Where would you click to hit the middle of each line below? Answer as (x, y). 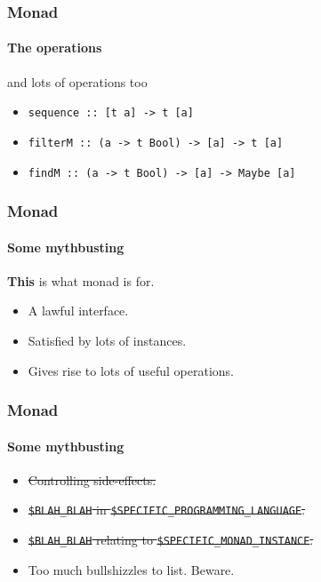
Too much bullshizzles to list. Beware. (131, 569)
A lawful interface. (78, 311)
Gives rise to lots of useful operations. (131, 370)
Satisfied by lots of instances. (107, 341)
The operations (55, 48)
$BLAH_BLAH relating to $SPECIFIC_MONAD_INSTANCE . (171, 540)
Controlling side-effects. (92, 479)
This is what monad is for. (81, 280)
